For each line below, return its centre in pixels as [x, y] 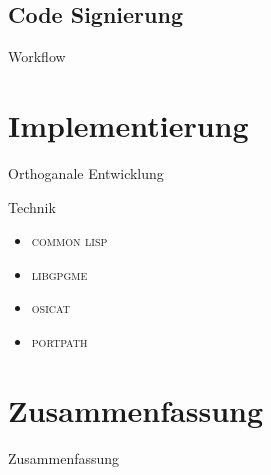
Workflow [37, 56]
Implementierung [128, 124]
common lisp [69, 240]
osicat [50, 307]
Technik [32, 206]
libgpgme [59, 273]
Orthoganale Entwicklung [86, 172]
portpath [59, 340]
